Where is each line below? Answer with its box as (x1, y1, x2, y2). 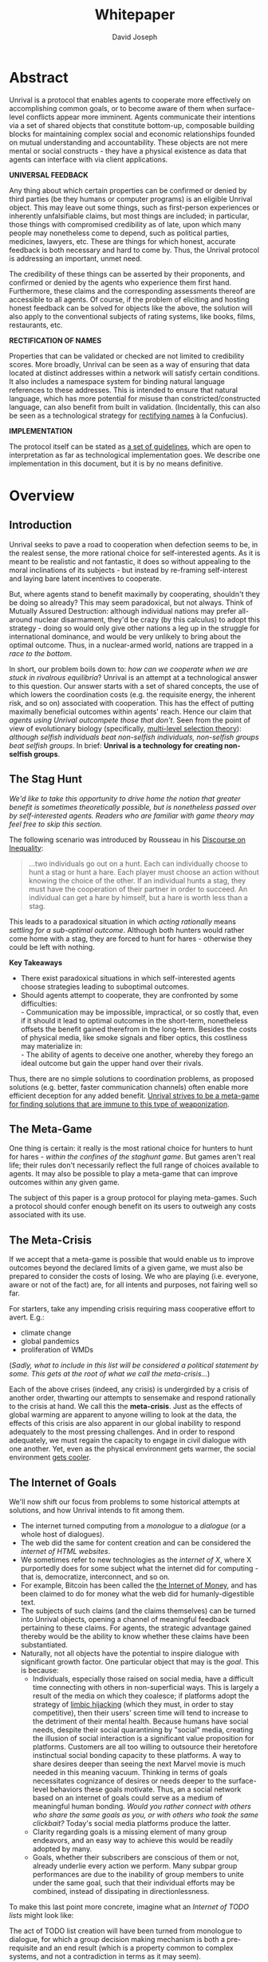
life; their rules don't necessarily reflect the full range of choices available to (9, 1160, 259, 1170)
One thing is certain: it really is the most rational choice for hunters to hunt (9, 1143, 254, 1153)
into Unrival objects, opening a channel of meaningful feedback (20, 1614, 230, 1624)
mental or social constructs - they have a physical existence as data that (9, 146, 247, 155)
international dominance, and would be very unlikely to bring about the (9, 631, 242, 641)
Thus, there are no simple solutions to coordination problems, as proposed (9, 1074, 254, 1083)
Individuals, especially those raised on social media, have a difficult (32, 1674, 254, 1684)
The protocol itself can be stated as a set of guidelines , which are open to (9, 442, 251, 451)
